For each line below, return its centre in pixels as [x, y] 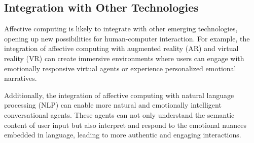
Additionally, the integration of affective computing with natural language [119, 95]
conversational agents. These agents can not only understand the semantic [119, 114]
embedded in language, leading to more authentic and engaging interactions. [123, 135]
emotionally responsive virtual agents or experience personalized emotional [120, 68]
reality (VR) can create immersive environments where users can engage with [124, 58]
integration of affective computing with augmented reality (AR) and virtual [121, 48]
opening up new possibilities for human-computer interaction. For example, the [127, 38]
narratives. [21, 78]
